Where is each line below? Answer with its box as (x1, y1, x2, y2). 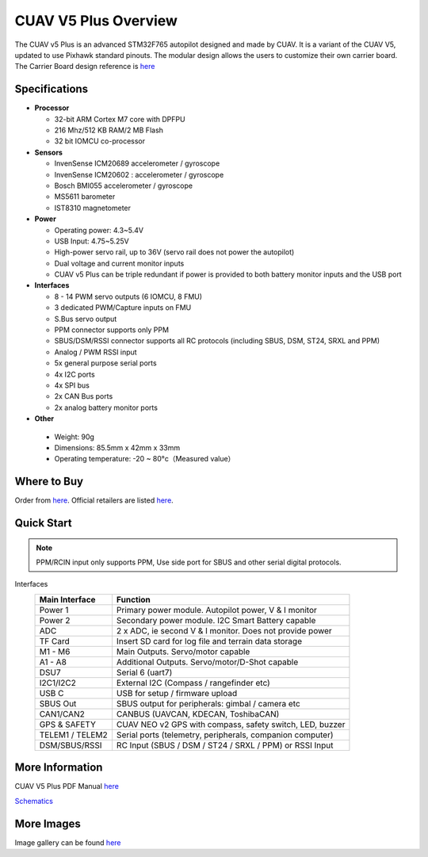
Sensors (34, 147, 63, 157)
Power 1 (39, 604, 69, 615)
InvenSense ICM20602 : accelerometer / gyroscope (54, 170, 224, 179)
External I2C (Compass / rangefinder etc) (116, 677, 271, 688)
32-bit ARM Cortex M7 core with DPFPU (54, 114, 185, 124)
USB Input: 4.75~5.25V (54, 236, 130, 246)
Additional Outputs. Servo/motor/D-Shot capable (116, 656, 299, 668)
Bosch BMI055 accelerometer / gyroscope (54, 181, 193, 190)
